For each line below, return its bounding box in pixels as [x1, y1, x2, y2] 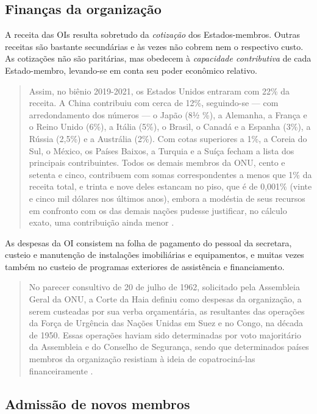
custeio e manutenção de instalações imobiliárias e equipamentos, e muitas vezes [5, 248, 304, 261]
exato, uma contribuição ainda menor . [29, 216, 174, 229]
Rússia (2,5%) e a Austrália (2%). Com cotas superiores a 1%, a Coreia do [29, 132, 307, 145]
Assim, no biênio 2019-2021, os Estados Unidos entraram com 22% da [29, 84, 290, 97]
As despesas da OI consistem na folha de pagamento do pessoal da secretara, [5, 236, 292, 249]
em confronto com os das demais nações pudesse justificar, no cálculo [29, 204, 287, 216]
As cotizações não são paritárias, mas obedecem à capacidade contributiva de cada [5, 52, 312, 65]
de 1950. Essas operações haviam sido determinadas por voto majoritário [29, 328, 301, 341]
